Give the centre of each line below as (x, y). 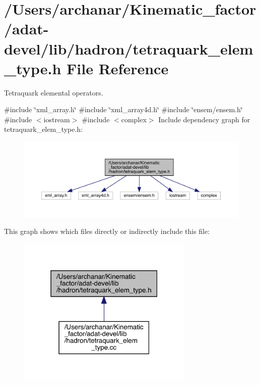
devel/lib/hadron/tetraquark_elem (129, 48)
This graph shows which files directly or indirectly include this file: (107, 231)
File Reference (118, 68)
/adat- (26, 29)
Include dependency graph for (204, 119)
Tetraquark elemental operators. (54, 92)
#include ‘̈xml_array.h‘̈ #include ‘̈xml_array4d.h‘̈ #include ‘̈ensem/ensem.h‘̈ (123, 109)
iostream (57, 119)
